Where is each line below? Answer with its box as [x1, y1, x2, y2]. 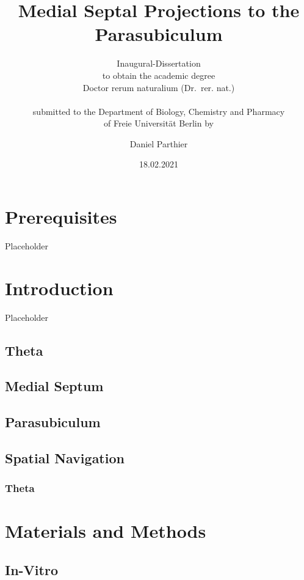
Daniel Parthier [129, 137, 188, 150]
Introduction [5, 275, 114, 300]
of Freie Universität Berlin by [104, 117, 214, 130]
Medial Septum [5, 376, 104, 395]
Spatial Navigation [5, 449, 125, 468]
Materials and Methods [5, 518, 206, 543]
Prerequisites [5, 204, 117, 229]
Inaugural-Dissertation [117, 57, 201, 70]
